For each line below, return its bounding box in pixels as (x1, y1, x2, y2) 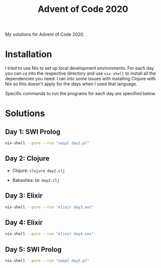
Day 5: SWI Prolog (5, 245, 62, 254)
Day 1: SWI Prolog (5, 127, 61, 136)
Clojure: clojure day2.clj (12, 167, 65, 173)
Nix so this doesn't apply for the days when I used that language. (5, 81, 137, 87)
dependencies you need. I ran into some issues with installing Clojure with (5, 76, 156, 82)
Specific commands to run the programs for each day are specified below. (5, 91, 157, 97)
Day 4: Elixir (5, 218, 43, 226)
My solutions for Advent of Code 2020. (5, 31, 85, 38)
